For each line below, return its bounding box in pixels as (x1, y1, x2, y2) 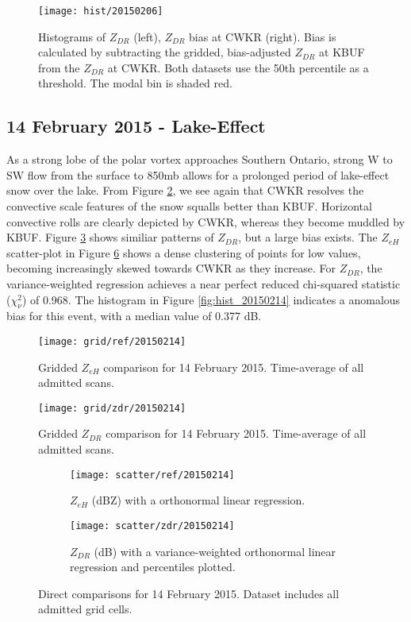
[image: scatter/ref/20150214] (70, 469, 235, 481)
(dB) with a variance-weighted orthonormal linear (94, 543, 336, 559)
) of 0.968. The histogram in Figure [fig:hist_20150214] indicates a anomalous (21, 291, 401, 307)
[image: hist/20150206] (38, 6, 163, 17)
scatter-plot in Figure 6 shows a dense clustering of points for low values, (6, 244, 361, 261)
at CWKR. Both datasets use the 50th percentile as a (107, 59, 369, 75)
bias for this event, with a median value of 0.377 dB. (6, 307, 262, 324)
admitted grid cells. (38, 601, 133, 617)
